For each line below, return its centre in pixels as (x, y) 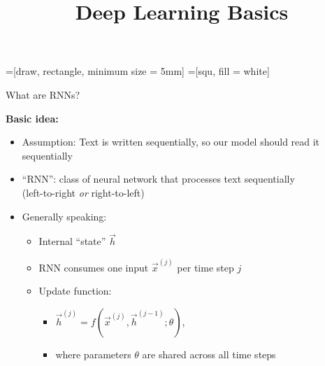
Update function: (75, 291)
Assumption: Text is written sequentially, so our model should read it (171, 142)
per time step (205, 267)
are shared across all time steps (209, 354)
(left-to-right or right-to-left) (83, 192)
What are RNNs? (43, 94)
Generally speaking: (64, 216)
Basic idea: (32, 118)
